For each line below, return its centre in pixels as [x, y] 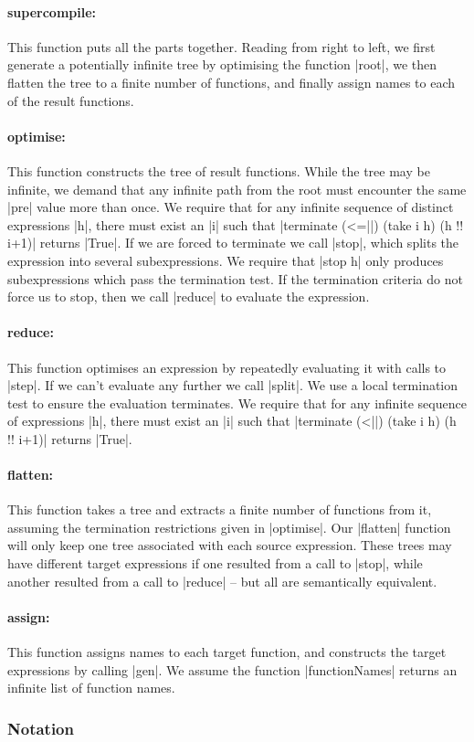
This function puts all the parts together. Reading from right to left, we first [221, 46]
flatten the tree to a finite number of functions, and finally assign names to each [231, 82]
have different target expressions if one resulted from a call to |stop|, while [215, 563]
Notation [41, 728]
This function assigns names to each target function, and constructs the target [227, 652]
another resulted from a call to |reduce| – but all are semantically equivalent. [222, 581]
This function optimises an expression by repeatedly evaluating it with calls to [227, 367]
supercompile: [52, 11]
